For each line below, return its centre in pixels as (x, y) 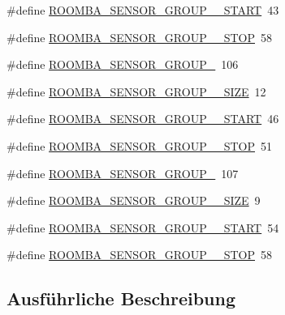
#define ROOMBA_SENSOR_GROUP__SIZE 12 (136, 91)
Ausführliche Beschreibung (121, 298)
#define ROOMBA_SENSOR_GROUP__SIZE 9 (134, 200)
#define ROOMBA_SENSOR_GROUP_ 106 (123, 64)
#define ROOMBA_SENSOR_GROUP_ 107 (123, 173)
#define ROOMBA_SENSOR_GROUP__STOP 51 (139, 145)
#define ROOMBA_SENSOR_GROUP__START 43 (143, 10)
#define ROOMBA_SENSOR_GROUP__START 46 (143, 119)
